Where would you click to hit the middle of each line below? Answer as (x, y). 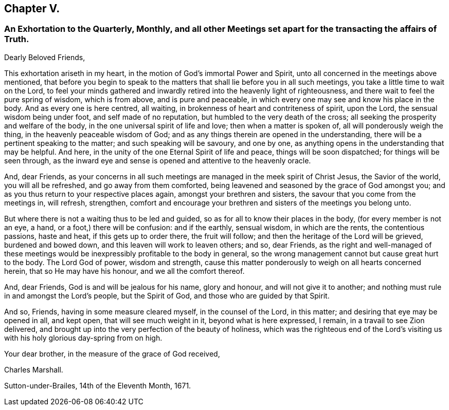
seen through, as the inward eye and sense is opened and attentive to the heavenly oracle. (158, 160)
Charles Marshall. (34, 369)
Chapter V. (32, 8)
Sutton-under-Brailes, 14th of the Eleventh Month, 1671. (98, 385)
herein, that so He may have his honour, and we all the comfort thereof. (124, 271)
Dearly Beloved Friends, (45, 57)
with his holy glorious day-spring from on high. (83, 338)
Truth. (17, 39)
